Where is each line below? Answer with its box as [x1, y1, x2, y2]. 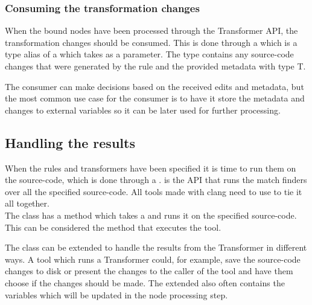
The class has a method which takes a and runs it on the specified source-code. [5, 208, 297, 221]
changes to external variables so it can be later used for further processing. [5, 103, 281, 116]
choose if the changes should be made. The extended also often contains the [5, 276, 285, 289]
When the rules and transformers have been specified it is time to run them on [5, 161, 296, 174]
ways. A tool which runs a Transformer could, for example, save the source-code [5, 252, 301, 265]
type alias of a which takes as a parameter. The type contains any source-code [5, 48, 294, 60]
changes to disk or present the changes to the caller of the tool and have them [5, 265, 293, 277]
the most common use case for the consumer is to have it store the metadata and [5, 92, 305, 104]
